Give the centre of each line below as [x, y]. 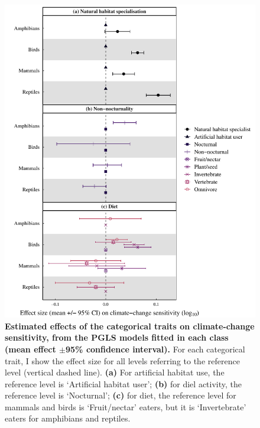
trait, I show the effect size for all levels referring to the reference [122, 360]
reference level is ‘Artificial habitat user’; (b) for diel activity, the [123, 383]
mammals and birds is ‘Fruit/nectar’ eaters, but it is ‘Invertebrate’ [126, 406]
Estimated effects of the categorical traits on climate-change [130, 326]
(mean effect [30, 349]
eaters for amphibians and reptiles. [68, 418]
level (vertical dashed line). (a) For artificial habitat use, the [115, 372]
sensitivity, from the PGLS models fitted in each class [117, 337]
